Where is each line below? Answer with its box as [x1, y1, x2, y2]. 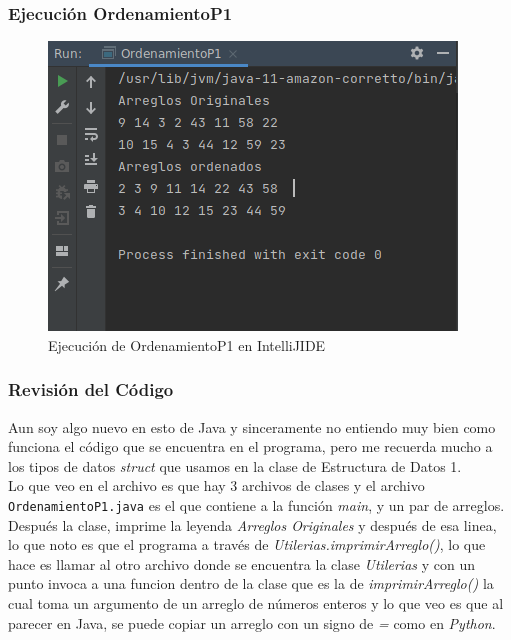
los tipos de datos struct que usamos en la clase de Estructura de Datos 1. [8, 455, 462, 476]
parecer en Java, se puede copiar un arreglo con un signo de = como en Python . [8, 612, 496, 633]
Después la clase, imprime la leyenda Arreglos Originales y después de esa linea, [8, 514, 497, 535]
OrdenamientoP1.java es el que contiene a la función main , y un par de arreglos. [8, 495, 505, 515]
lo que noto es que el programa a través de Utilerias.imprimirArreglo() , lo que [8, 534, 486, 555]
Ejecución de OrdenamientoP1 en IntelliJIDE [48, 334, 326, 355]
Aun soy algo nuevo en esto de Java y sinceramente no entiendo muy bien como [8, 416, 496, 437]
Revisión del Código [8, 377, 174, 402]
